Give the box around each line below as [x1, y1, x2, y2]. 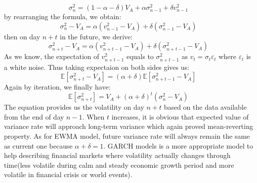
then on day [4, 31, 41, 41]
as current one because [4, 140, 73, 151]
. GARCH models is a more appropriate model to [103, 140, 254, 151]
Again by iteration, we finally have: [4, 82, 111, 92]
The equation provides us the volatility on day [4, 102, 144, 112]
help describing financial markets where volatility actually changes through [4, 150, 231, 160]
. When [82, 111, 105, 122]
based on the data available [164, 102, 247, 112]
